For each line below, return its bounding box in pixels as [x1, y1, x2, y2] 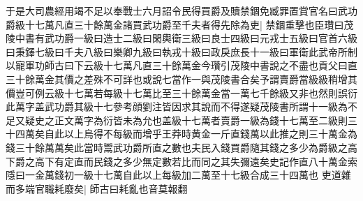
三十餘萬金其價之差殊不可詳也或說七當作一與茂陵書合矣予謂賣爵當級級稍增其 [6, 71, 357, 86]
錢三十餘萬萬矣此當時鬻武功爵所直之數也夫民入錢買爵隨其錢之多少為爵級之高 [6, 140, 357, 154]
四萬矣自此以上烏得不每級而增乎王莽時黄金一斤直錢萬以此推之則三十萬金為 [15, 126, 357, 141]
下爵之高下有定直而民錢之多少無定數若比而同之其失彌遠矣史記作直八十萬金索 [6, 154, 357, 168]
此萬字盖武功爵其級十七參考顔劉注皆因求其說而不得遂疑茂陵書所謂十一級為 [6, 99, 348, 114]
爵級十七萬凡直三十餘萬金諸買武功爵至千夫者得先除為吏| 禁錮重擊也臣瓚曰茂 [6, 17, 354, 31]
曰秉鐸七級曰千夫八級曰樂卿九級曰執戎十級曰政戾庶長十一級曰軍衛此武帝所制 [6, 44, 357, 59]
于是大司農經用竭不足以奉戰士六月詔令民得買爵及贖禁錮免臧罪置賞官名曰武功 [6, 3, 357, 17]
